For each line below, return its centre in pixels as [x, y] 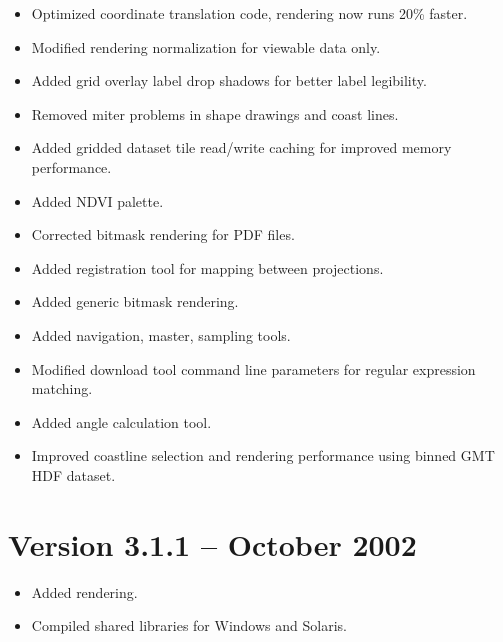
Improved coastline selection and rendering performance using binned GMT [263, 455]
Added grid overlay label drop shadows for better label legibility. [229, 80]
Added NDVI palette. [97, 200]
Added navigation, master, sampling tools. [161, 334]
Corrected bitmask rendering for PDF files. [163, 234]
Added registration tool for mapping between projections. [207, 267]
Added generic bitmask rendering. [135, 301]
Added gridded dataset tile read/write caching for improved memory [241, 147]
